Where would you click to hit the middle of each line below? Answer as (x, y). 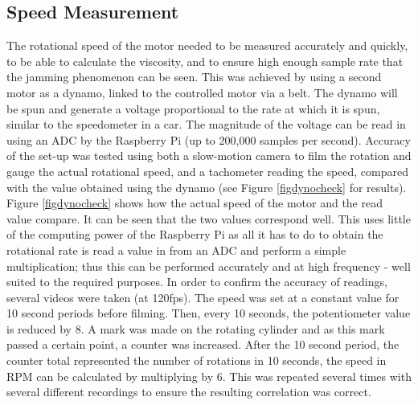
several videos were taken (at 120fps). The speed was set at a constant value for (203, 297)
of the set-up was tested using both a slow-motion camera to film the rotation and (209, 155)
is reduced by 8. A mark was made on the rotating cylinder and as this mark (196, 328)
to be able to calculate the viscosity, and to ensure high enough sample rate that (205, 61)
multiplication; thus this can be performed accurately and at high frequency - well (209, 266)
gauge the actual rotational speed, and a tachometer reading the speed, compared (208, 171)
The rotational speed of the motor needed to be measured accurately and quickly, (207, 45)
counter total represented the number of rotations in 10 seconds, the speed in (197, 360)
